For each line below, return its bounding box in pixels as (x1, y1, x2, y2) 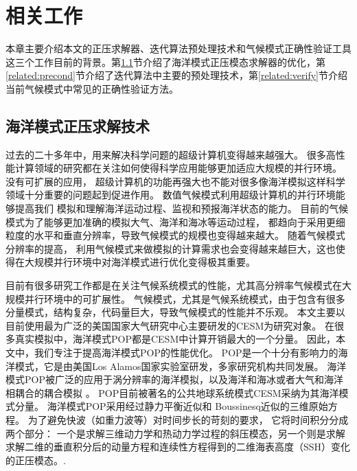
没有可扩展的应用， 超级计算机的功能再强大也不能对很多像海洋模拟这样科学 (5, 174, 345, 188)
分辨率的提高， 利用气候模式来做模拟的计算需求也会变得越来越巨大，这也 (5, 241, 336, 255)
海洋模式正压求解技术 (5, 115, 150, 136)
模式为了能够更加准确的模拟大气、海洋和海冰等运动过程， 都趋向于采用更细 (5, 214, 345, 229)
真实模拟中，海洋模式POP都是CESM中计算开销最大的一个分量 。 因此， (14, 332, 336, 346)
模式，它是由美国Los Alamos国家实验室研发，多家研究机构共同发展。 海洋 (14, 358, 347, 373)
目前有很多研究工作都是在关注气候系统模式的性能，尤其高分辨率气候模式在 (5, 278, 342, 292)
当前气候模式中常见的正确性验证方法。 (5, 81, 178, 95)
